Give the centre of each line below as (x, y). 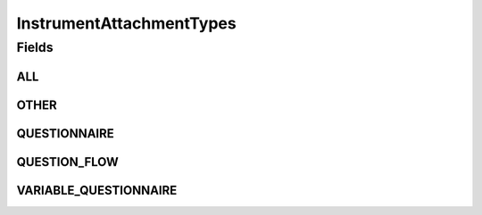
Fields (35, 47)
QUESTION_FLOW (68, 162)
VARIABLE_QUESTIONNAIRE (97, 190)
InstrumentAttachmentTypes (126, 23)
